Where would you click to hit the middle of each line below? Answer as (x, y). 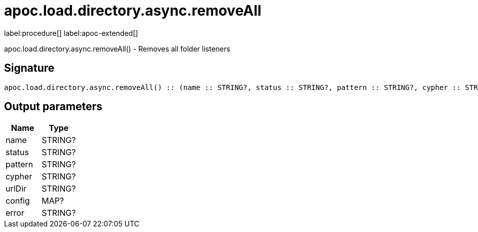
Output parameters (53, 107)
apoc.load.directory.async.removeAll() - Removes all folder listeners (117, 49)
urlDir (16, 189)
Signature (29, 68)
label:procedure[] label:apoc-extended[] (71, 33)
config (18, 201)
